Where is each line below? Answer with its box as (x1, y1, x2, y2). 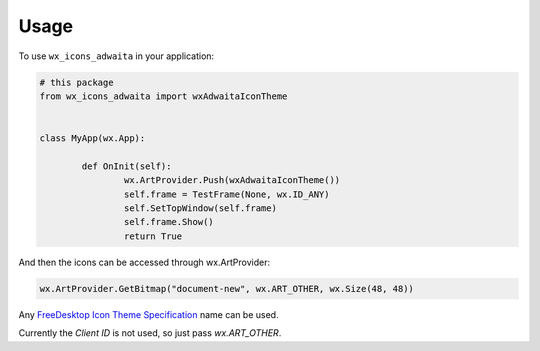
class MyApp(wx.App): (39, 133, 146, 144)
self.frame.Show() (123, 216, 214, 228)
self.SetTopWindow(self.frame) (123, 203, 277, 214)
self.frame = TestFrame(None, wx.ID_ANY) (123, 188, 330, 200)
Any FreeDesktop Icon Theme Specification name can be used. (18, 308, 279, 320)
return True (123, 230, 183, 242)
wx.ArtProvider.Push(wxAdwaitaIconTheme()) (123, 175, 341, 186)
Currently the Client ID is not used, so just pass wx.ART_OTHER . (18, 327, 282, 339)
